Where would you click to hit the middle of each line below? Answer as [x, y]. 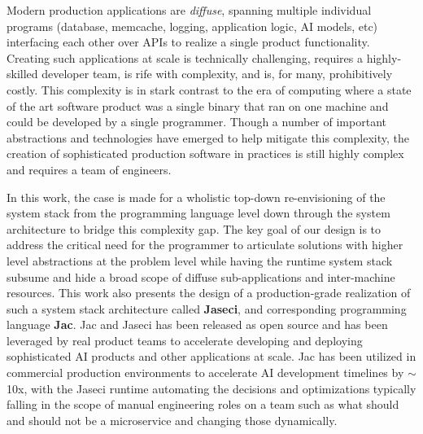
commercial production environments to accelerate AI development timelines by [205, 373]
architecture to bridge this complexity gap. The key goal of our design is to [194, 228]
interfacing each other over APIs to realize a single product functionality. [188, 42]
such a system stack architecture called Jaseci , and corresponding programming [207, 308]
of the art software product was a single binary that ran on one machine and [198, 105]
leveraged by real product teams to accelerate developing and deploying [185, 340]
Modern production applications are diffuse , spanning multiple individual [189, 10]
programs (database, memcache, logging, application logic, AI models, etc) [192, 26]
